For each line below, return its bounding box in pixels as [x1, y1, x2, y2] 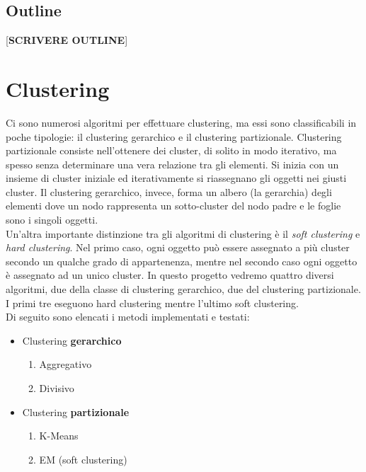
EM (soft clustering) [39, 451, 127, 466]
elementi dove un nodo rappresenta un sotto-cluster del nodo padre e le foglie [6, 198, 341, 213]
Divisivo [39, 381, 74, 396]
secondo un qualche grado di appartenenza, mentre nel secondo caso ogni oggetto [6, 253, 358, 268]
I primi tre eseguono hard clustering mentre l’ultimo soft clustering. [6, 295, 299, 310]
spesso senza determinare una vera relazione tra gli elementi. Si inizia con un [6, 156, 339, 171]
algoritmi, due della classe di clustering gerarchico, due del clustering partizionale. [6, 282, 361, 297]
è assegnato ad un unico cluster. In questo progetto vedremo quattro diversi [6, 267, 334, 282]
